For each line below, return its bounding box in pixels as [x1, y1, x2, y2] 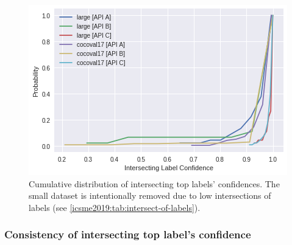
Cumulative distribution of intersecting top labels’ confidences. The [29, 177, 280, 190]
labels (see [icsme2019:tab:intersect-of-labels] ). [29, 201, 201, 213]
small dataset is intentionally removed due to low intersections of [29, 189, 271, 202]
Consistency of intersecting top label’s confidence [4, 227, 251, 242]
